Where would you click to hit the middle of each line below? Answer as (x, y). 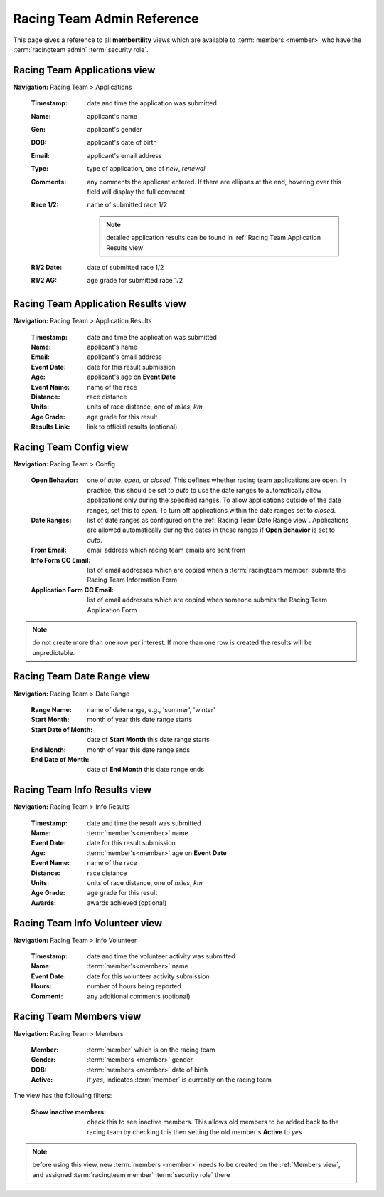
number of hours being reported (134, 986)
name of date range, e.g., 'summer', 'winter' (151, 709)
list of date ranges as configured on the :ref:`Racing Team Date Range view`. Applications (218, 520)
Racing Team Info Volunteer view (88, 923)
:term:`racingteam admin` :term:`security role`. (81, 49)
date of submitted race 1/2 (126, 267)
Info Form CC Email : (61, 560)
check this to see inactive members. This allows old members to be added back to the (213, 1122)
